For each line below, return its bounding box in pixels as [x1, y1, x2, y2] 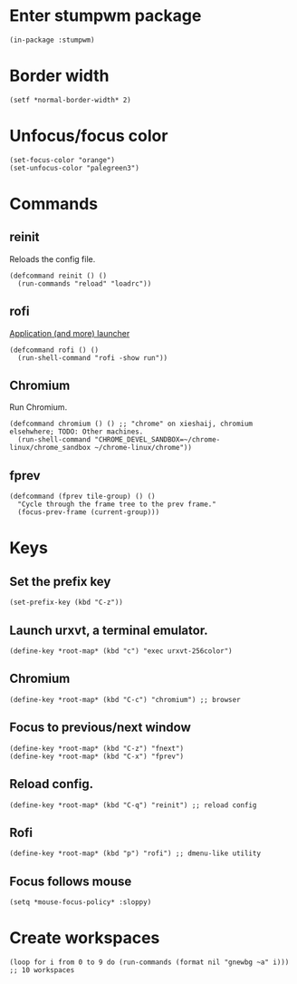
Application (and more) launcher [9, 327, 130, 338]
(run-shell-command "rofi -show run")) [17, 353, 168, 363]
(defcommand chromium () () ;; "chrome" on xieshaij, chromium [9, 419, 254, 429]
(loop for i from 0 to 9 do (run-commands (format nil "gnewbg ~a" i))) [9, 958, 290, 967]
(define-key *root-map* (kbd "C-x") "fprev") [9, 752, 184, 761]
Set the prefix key [9, 573, 111, 589]
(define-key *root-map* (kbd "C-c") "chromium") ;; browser [9, 695, 242, 704]
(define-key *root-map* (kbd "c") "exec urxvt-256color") [9, 647, 233, 656]
